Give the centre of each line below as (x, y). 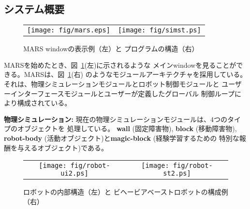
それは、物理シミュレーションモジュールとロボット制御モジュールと (112, 83)
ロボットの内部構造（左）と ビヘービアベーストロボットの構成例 (126, 192)
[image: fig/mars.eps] (69, 30)
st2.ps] (177, 173)
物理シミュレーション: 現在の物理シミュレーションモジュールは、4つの (116, 119)
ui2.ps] (74, 173)
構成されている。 (44, 103)
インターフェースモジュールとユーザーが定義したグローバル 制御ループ (122, 93)
